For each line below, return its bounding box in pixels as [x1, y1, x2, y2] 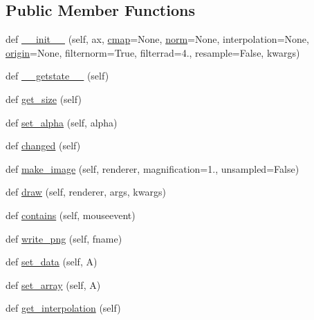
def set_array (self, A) [6, 277, 101, 292]
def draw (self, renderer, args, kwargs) [6, 185, 166, 199]
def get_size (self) [6, 91, 82, 106]
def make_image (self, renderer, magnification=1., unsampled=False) [6, 161, 299, 176]
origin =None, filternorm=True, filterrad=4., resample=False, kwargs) [6, 45, 300, 59]
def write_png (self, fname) [6, 231, 122, 245]
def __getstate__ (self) [6, 68, 109, 83]
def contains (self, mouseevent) [6, 207, 136, 222]
